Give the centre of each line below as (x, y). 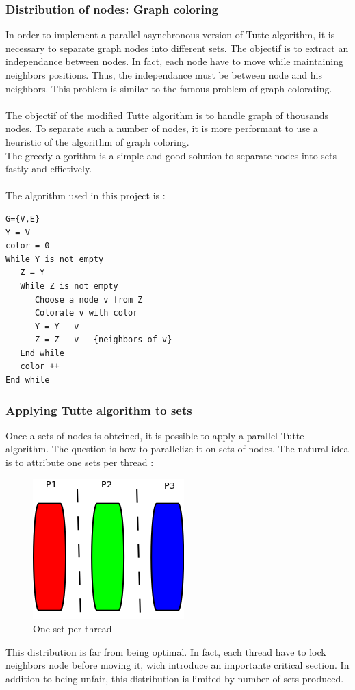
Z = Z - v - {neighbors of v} (103, 340)
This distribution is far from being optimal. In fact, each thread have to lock (166, 651)
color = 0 (28, 246)
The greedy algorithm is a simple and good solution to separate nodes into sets (171, 155)
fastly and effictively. (49, 169)
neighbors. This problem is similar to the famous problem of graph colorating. (169, 88)
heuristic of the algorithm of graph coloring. (97, 141)
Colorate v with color (86, 313)
